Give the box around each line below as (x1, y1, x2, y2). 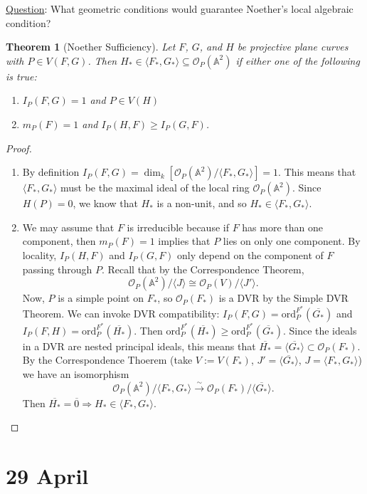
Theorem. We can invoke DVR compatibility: (22, 305, 220, 320)
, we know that (73, 196, 138, 211)
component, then (22, 233, 96, 248)
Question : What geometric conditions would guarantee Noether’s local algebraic (6, 1, 353, 16)
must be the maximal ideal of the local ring (60, 180, 250, 195)
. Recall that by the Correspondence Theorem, (101, 261, 304, 276)
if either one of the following (235, 53, 360, 68)
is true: (6, 68, 37, 83)
